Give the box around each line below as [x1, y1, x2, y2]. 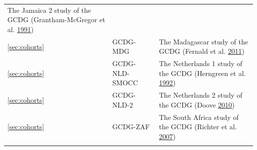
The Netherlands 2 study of [159, 90, 243, 100]
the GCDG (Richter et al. [159, 121, 237, 132]
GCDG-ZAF [112, 121, 150, 132]
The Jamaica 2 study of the [7, 4, 91, 15]
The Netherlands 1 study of [159, 58, 243, 69]
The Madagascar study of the [159, 36, 248, 46]
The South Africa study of [159, 112, 239, 122]
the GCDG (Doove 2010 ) [159, 99, 235, 110]
